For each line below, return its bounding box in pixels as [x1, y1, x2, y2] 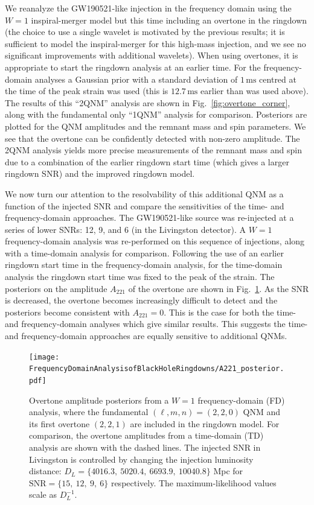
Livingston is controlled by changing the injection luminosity [29, 453, 254, 465]
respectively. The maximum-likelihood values [111, 476, 277, 489]
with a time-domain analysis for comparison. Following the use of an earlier [5, 246, 284, 259]
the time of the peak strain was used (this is [5, 84, 168, 97]
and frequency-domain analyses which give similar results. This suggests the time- [5, 317, 308, 330]
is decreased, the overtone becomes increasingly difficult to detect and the [5, 294, 278, 306]
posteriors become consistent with [5, 305, 130, 318]
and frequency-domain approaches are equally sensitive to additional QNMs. [5, 329, 287, 342]
